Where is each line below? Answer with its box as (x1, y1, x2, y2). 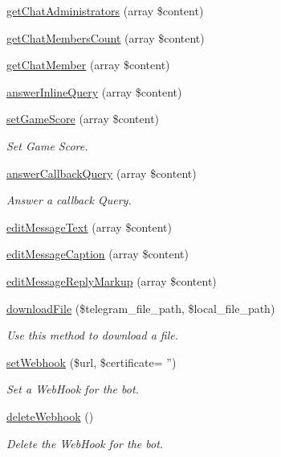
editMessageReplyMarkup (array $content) (6, 272, 217, 289)
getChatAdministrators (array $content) (6, 2, 204, 19)
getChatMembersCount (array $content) (6, 29, 205, 46)
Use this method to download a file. (6, 327, 178, 344)
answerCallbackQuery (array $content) (6, 164, 197, 181)
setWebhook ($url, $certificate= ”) (6, 353, 177, 370)
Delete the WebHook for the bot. (6, 434, 164, 451)
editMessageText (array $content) (6, 218, 172, 235)
